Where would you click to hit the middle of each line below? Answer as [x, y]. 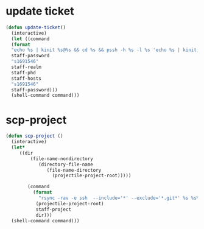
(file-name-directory [74, 170]
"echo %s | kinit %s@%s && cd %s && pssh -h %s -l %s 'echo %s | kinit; [105, 50]
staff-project [53, 209]
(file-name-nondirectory [62, 159]
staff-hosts [26, 78]
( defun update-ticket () [36, 27]
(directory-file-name [66, 164]
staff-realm [26, 67]
